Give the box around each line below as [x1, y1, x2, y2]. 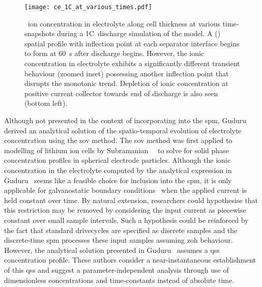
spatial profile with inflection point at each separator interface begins [24, 38, 240, 48]
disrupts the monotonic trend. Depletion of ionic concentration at [24, 78, 228, 89]
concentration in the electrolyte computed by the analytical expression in [4, 164, 232, 175]
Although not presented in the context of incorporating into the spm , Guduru [4, 115, 247, 125]
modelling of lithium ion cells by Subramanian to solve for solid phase [4, 145, 229, 155]
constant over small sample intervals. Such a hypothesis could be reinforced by [4, 214, 249, 225]
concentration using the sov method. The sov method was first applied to [4, 135, 232, 146]
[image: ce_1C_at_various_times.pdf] [24, 4, 152, 11]
